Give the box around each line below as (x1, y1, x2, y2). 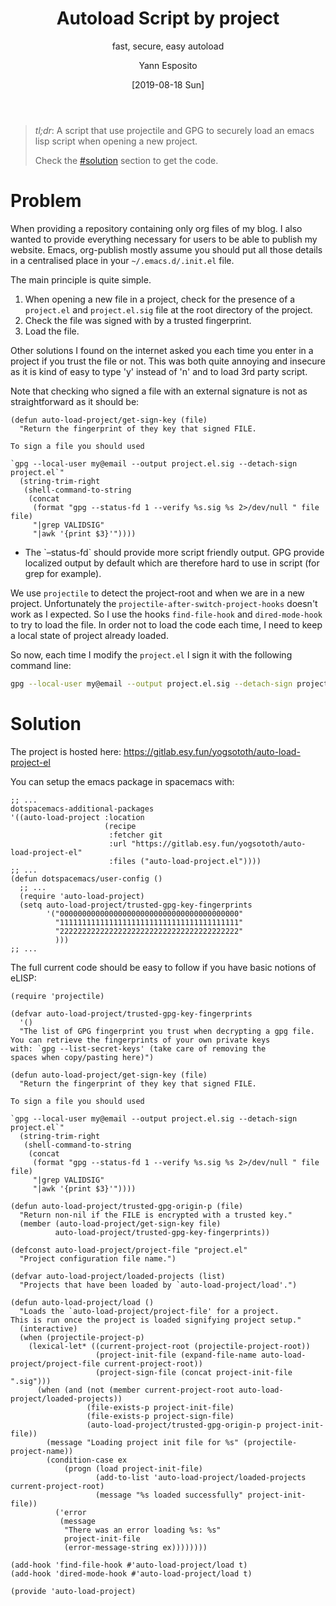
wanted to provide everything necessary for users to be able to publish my (10, 233, 318, 245)
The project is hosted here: (10, 745, 122, 757)
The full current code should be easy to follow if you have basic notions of (10, 961, 317, 973)
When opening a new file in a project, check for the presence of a (24, 293, 296, 305)
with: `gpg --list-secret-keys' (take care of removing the (10, 1043, 267, 1054)
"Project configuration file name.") (19, 1253, 177, 1264)
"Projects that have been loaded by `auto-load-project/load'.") (19, 1280, 298, 1290)
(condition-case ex (46, 1455, 128, 1465)
